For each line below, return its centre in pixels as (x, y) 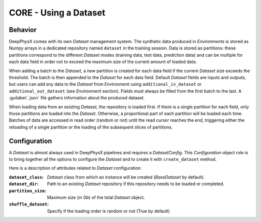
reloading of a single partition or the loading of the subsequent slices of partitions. (91, 127)
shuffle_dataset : (29, 204)
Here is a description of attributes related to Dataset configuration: (75, 168)
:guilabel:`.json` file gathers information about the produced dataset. (77, 98)
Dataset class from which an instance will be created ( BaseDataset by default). (126, 177)
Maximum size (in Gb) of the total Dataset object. (96, 197)
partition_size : (28, 190)
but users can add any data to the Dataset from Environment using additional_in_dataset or (105, 84)
